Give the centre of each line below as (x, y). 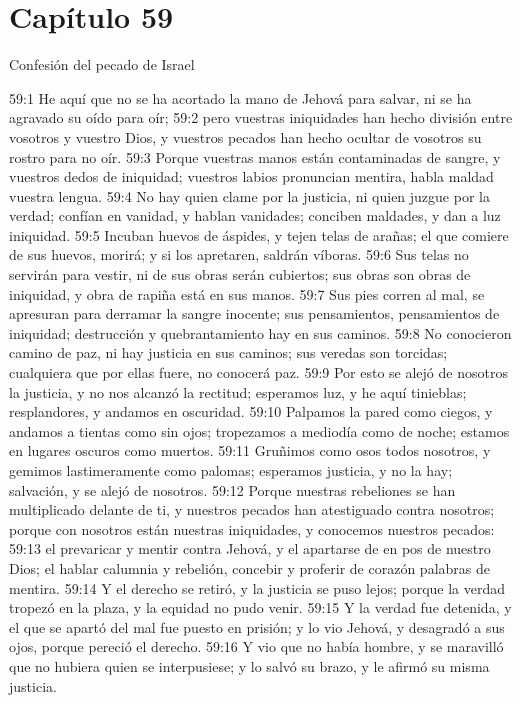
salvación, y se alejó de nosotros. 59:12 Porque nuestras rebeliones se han (232, 489)
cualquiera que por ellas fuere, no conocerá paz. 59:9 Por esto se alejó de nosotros (258, 372)
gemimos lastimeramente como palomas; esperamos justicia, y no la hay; (231, 470)
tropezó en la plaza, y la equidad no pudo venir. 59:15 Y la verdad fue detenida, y (260, 607)
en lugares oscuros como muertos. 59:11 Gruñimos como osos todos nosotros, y (250, 450)
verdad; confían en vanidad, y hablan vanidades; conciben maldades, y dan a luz (255, 215)
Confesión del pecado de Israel (102, 64)
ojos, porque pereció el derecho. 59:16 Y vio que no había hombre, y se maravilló (256, 646)
